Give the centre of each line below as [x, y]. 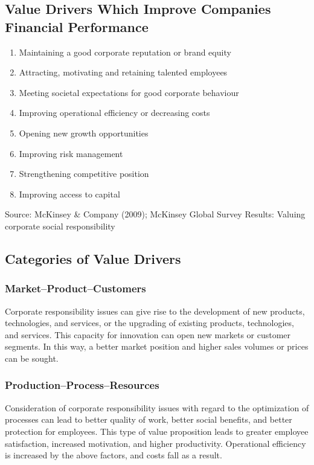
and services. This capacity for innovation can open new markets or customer [148, 334]
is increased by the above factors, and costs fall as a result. [114, 455]
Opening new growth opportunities [84, 133]
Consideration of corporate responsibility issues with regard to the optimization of [157, 407]
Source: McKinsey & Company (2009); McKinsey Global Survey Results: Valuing [155, 214]
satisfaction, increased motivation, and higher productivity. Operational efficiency [155, 443]
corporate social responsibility [60, 226]
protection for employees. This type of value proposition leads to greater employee [157, 431]
